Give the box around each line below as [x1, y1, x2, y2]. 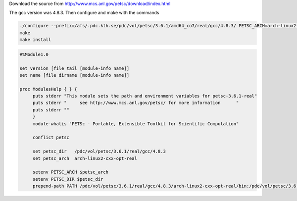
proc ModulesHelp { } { [19, 86, 78, 92]
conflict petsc [32, 135, 69, 141]
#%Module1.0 [19, 51, 49, 57]
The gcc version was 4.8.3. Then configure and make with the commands [9, 10, 159, 16]
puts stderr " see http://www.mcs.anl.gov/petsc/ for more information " [32, 100, 239, 106]
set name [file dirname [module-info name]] [19, 72, 130, 78]
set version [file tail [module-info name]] [19, 65, 130, 71]
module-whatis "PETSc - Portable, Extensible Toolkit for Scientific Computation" [32, 121, 239, 126]
